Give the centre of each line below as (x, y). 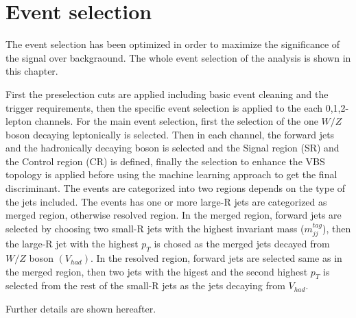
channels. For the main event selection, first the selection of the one (176, 121)
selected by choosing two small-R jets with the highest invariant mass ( (155, 228)
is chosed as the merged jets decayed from (242, 244)
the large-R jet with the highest (72, 244)
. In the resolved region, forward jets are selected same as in (216, 258)
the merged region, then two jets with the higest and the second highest (157, 271)
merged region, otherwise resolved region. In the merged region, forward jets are (174, 215)
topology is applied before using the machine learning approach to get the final (171, 174)
